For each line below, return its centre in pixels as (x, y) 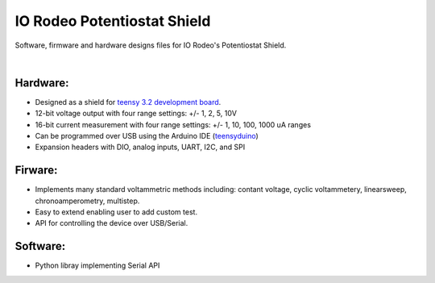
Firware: (36, 171)
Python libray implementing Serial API (97, 265)
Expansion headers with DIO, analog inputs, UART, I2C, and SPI (140, 147)
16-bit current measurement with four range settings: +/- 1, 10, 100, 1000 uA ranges (173, 124)
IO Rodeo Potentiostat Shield (113, 21)
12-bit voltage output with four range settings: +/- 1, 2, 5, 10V (136, 114)
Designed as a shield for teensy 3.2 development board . (128, 102)
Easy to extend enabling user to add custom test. (116, 212)
